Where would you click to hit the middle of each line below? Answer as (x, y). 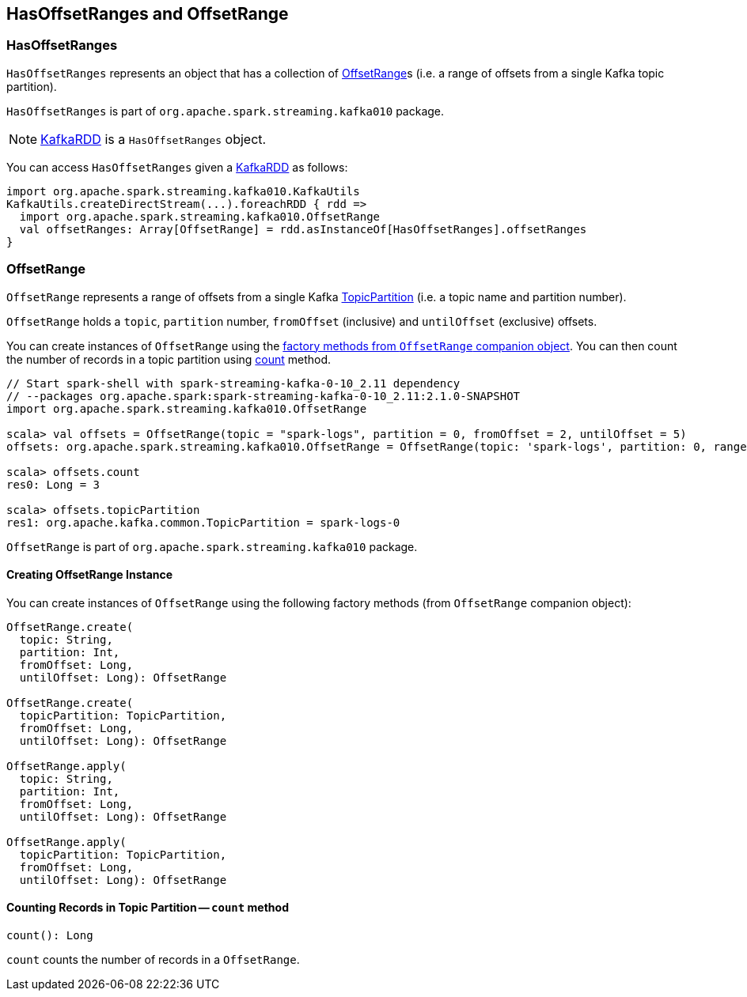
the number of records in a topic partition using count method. (169, 359)
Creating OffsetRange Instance (90, 575)
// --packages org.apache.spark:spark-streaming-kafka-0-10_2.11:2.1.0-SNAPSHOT (264, 396)
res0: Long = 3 (53, 484)
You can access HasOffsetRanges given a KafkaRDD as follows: (177, 167)
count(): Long (50, 935)
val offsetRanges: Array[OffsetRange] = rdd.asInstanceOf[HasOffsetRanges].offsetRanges (303, 229)
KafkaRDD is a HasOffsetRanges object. (154, 139)
